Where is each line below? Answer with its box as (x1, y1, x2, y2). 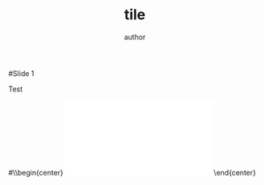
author (124, 32, 146, 42)
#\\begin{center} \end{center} (8, 167, 257, 177)
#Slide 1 (8, 68, 35, 78)
